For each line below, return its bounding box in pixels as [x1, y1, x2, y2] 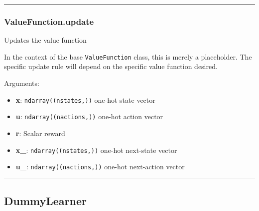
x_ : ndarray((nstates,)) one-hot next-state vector [15, 144, 177, 155]
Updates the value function [4, 35, 87, 45]
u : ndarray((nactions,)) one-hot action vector [15, 111, 163, 122]
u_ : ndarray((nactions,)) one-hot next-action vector [15, 161, 185, 172]
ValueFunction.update [4, 15, 94, 27]
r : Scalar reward [15, 128, 65, 138]
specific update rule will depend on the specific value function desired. [4, 61, 218, 71]
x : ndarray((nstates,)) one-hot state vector [15, 94, 155, 105]
